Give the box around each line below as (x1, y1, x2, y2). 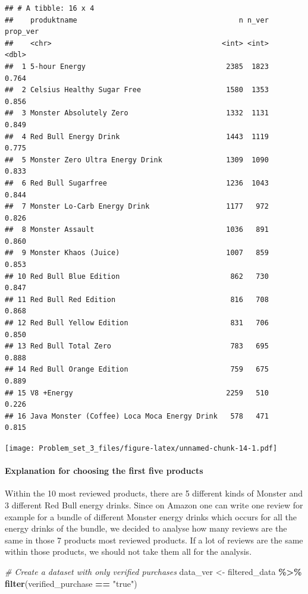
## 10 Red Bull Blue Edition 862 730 (5, 272, 269, 281)
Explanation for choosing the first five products (5, 464, 203, 477)
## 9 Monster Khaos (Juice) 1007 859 (5, 249, 269, 257)
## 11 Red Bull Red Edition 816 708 (5, 295, 269, 304)
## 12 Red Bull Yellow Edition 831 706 (5, 319, 269, 328)
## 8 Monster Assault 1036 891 (5, 225, 269, 234)
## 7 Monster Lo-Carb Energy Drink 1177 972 (5, 202, 269, 211)
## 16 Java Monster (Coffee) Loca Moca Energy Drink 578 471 (5, 411, 269, 420)
